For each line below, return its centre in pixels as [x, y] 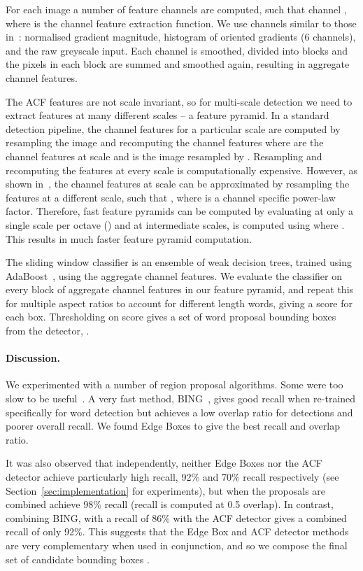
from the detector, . [48, 331]
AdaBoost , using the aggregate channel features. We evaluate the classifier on [174, 275]
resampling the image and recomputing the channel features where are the [165, 142]
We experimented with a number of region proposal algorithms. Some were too [175, 385]
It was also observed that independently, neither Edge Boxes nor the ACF [164, 463]
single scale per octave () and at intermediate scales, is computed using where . [175, 224]
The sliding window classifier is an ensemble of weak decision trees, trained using [179, 262]
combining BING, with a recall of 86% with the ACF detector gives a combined [176, 517]
